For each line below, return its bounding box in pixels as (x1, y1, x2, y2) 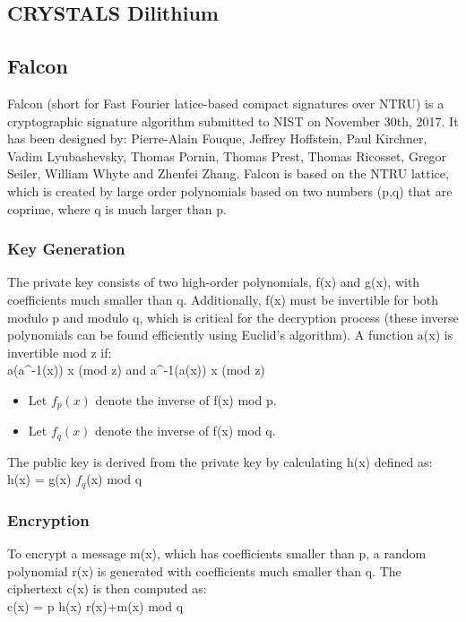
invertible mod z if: (7, 342, 112, 361)
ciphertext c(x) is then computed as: (7, 579, 207, 598)
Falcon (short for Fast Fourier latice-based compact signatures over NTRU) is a (7, 93, 444, 112)
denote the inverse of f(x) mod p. (95, 390, 277, 409)
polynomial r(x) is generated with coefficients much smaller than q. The (7, 561, 401, 580)
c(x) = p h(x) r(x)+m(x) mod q (7, 596, 184, 615)
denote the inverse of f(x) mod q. (95, 421, 276, 440)
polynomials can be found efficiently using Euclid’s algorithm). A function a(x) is (7, 325, 453, 344)
